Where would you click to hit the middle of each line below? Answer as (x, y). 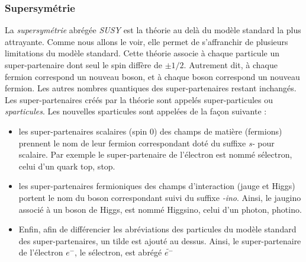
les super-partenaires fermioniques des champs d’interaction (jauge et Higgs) (157, 186)
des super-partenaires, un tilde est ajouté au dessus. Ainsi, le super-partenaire (160, 240)
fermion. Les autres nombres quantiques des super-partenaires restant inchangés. (151, 88)
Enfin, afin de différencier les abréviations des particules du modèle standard (157, 229)
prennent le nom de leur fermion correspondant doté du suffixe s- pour (146, 143)
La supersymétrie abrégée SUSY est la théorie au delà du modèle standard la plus (153, 30)
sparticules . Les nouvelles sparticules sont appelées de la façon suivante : (136, 111)
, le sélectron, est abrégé (118, 252)
